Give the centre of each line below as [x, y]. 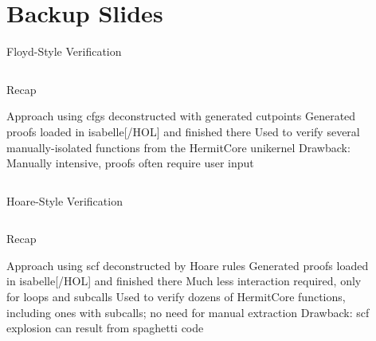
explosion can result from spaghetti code [105, 328]
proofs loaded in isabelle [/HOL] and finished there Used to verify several [183, 131]
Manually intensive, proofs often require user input [130, 163]
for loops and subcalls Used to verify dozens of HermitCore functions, [176, 297]
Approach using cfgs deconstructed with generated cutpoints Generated [181, 116]
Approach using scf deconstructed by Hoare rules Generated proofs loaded [188, 265]
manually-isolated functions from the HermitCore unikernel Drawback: [178, 147]
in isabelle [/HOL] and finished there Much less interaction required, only [184, 281]
